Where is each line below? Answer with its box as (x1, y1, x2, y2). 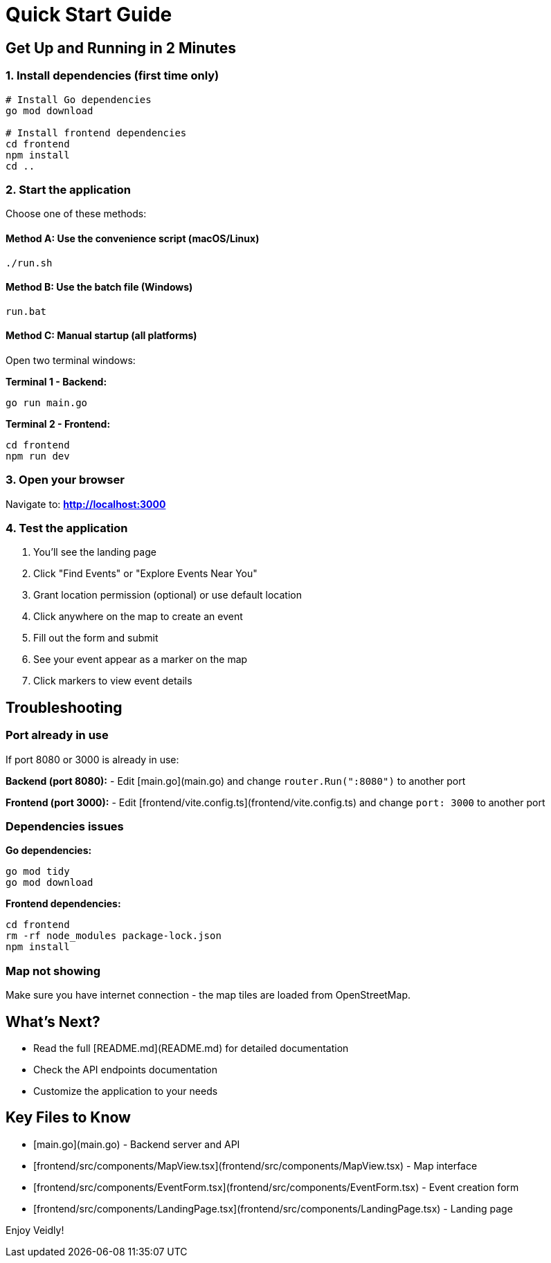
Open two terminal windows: (6, 354, 136, 366)
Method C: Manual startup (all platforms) (6, 329, 197, 342)
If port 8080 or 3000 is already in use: (6, 753, 179, 765)
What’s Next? (6, 1012, 100, 1030)
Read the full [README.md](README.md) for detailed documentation (33, 1042, 349, 1055)
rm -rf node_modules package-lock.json (6, 930, 222, 942)
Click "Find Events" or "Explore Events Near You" (33, 567, 258, 580)
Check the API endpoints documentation (33, 1064, 218, 1076)
